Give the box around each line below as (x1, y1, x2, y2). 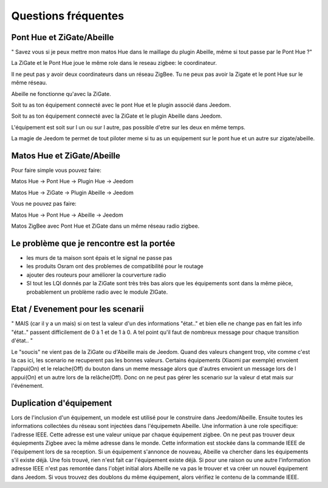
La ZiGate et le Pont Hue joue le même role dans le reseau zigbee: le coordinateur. (11, 59, 217, 67)
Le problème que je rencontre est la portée (11, 238, 176, 248)
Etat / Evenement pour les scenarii (11, 304, 144, 314)
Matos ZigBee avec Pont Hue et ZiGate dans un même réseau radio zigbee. (11, 222, 200, 230)
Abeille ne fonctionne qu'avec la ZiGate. (11, 90, 112, 97)
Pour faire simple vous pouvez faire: (11, 167, 101, 174)
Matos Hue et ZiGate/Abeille (11, 151, 121, 161)
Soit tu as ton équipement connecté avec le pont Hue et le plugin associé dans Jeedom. (11, 101, 231, 109)
